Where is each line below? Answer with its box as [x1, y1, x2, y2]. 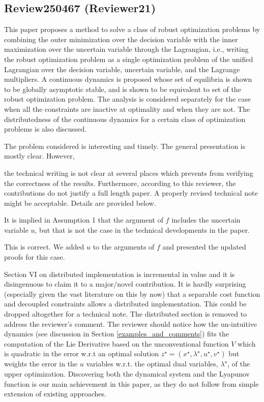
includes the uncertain [171, 214, 241, 225]
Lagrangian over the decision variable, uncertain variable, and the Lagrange [4, 64, 240, 74]
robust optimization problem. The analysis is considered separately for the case [4, 94, 251, 104]
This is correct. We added [4, 241, 84, 252]
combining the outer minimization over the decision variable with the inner [4, 34, 238, 44]
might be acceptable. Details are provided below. [4, 197, 156, 208]
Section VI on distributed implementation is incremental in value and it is [4, 268, 235, 279]
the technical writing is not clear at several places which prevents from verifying [4, 167, 253, 178]
